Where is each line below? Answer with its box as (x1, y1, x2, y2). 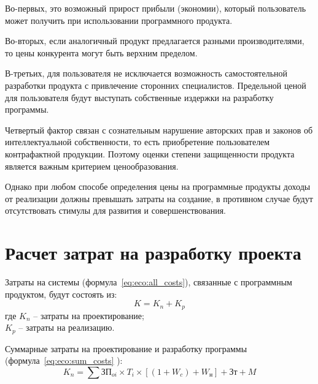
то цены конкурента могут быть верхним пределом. (5, 46, 198, 59)
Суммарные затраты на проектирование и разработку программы (5, 342, 247, 355)
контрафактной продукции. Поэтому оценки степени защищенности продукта (5, 147, 295, 160)
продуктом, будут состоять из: (5, 287, 117, 300)
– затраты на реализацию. (18, 321, 115, 334)
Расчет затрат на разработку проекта (5, 240, 301, 265)
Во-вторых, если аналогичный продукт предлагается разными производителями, (5, 34, 304, 47)
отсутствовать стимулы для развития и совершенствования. (5, 204, 227, 217)
